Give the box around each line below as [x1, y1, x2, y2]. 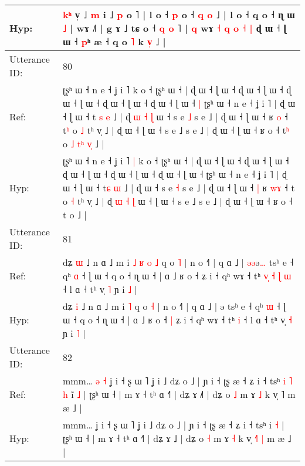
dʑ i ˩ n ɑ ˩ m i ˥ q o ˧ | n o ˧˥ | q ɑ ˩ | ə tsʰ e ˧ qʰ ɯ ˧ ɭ [62, 299, 286, 313]
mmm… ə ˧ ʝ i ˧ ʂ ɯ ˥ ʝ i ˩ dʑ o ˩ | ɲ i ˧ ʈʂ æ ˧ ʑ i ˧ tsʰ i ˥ [62, 374, 293, 387]
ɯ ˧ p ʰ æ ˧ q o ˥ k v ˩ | [62, 35, 166, 48]
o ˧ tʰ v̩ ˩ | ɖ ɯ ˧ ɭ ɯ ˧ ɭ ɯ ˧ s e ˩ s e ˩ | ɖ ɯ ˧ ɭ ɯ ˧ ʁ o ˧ [62, 194, 293, 208]
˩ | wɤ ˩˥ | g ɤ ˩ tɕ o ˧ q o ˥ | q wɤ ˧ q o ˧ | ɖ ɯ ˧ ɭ [62, 21, 287, 35]
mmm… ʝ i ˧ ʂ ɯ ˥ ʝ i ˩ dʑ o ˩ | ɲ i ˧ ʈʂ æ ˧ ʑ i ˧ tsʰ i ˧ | [62, 418, 284, 431]
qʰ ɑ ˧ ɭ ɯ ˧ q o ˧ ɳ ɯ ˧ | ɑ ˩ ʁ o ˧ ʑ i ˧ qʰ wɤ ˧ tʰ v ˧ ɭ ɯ [62, 269, 292, 282]
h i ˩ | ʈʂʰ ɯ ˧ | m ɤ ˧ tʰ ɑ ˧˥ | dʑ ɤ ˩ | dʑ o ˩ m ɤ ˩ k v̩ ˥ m [62, 387, 296, 401]
